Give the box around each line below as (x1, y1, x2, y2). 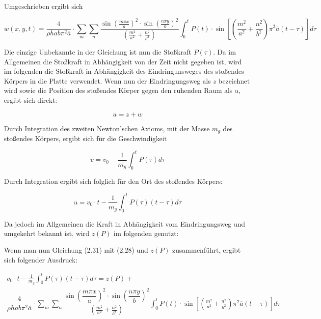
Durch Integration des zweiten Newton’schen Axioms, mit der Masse (4, 123, 210, 133)
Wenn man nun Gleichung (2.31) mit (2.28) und (4, 244, 148, 255)
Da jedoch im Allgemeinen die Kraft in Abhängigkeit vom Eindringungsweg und (4, 218, 245, 229)
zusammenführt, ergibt (172, 244, 241, 255)
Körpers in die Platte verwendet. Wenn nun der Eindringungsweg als (4, 75, 211, 86)
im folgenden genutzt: (113, 228, 179, 238)
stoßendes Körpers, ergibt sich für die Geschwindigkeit (4, 133, 167, 143)
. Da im (213, 46, 236, 57)
